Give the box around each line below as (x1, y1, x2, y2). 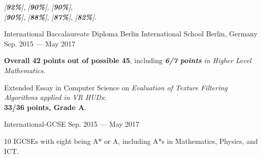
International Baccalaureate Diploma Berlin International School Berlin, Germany (4, 28, 257, 39)
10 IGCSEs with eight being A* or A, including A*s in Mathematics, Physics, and (4, 135, 258, 146)
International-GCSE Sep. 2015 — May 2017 (4, 119, 140, 129)
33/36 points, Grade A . (4, 101, 87, 112)
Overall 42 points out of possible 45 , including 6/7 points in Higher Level (4, 55, 251, 66)
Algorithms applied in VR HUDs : (4, 92, 106, 102)
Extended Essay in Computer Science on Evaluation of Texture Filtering (4, 82, 228, 92)
